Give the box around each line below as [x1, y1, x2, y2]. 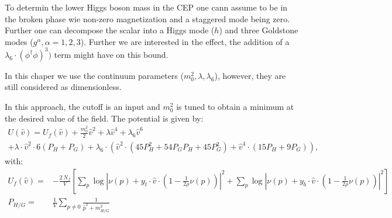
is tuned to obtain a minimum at [176, 101, 294, 113]
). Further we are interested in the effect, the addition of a [80, 35, 290, 47]
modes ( [5, 35, 33, 47]
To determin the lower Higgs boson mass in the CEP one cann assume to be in [5, 1, 288, 13]
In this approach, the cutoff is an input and [5, 101, 160, 113]
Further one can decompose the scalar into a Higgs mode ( [5, 24, 215, 36]
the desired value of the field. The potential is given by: [5, 112, 204, 124]
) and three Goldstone [219, 24, 298, 36]
